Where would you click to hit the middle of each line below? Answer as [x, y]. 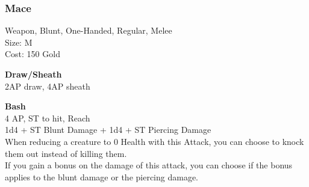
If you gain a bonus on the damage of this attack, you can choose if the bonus [149, 165]
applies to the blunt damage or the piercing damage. [101, 176]
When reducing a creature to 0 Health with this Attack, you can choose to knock [154, 141]
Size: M [19, 42]
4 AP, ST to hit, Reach [48, 118]
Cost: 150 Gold [33, 54]
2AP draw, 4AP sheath [48, 86]
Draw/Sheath [33, 74]
